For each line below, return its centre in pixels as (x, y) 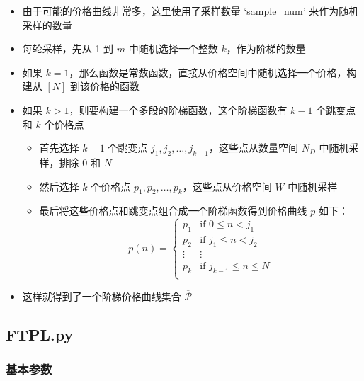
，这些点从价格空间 (227, 186)
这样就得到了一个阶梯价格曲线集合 (102, 296)
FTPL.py (40, 334)
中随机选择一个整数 (173, 49)
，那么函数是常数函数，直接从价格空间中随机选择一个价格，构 (213, 72)
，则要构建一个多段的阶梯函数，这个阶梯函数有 (178, 109)
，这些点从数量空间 (254, 148)
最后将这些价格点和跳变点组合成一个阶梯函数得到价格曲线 (173, 211)
